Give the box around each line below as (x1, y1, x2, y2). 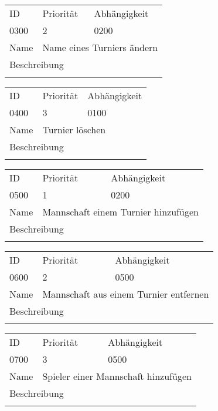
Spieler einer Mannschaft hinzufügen (42, 369, 192, 383)
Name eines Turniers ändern (42, 41, 158, 54)
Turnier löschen (42, 123, 106, 136)
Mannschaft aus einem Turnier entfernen (42, 287, 209, 301)
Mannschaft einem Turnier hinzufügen (42, 205, 199, 218)
